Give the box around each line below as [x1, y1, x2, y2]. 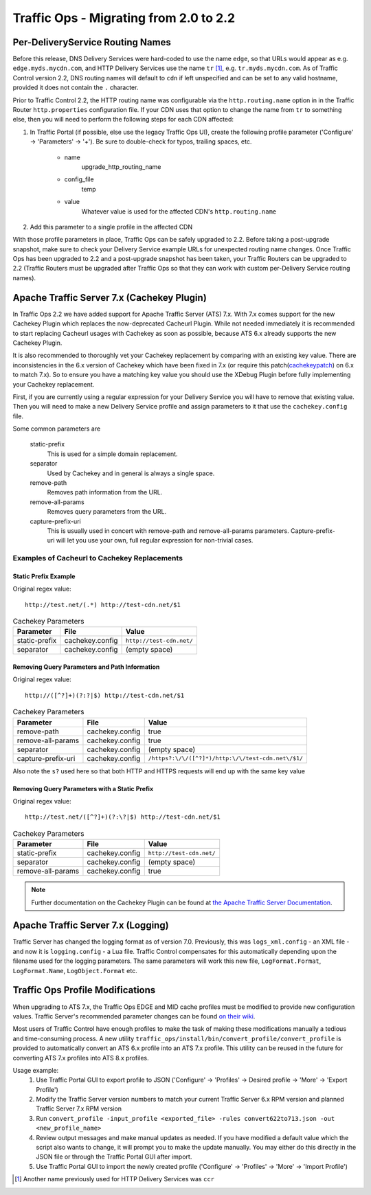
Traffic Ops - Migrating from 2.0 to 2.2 [12, 10, 236, 25]
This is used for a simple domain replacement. [47, 450, 178, 458]
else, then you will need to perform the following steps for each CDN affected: [12, 115, 234, 124]
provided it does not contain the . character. [12, 83, 139, 92]
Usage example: [12, 1066, 59, 1074]
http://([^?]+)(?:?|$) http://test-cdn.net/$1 [25, 691, 185, 699]
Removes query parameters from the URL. [47, 508, 167, 516]
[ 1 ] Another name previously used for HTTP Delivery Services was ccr [14, 1175, 214, 1183]
